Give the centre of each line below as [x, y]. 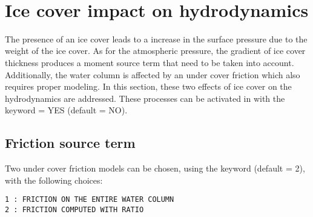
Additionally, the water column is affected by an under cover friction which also [153, 74]
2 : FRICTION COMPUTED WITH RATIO [74, 209]
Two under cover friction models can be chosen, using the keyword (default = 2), [155, 168]
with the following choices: [54, 180]
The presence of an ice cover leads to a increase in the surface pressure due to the [156, 38]
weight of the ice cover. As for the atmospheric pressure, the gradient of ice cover [155, 51]
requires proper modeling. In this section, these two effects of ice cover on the [148, 86]
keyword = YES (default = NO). [66, 110]
